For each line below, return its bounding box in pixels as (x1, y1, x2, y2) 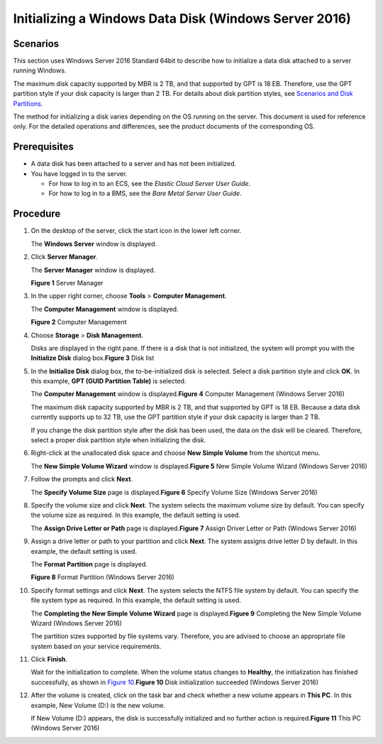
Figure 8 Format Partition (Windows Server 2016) (30, 573, 175, 581)
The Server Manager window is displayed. (30, 266, 156, 274)
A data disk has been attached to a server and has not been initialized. (30, 160, 237, 168)
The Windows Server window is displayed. (30, 239, 157, 248)
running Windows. (13, 66, 67, 75)
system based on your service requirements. (30, 642, 162, 650)
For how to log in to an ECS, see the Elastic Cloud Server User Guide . (48, 180, 251, 188)
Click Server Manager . (30, 253, 99, 261)
